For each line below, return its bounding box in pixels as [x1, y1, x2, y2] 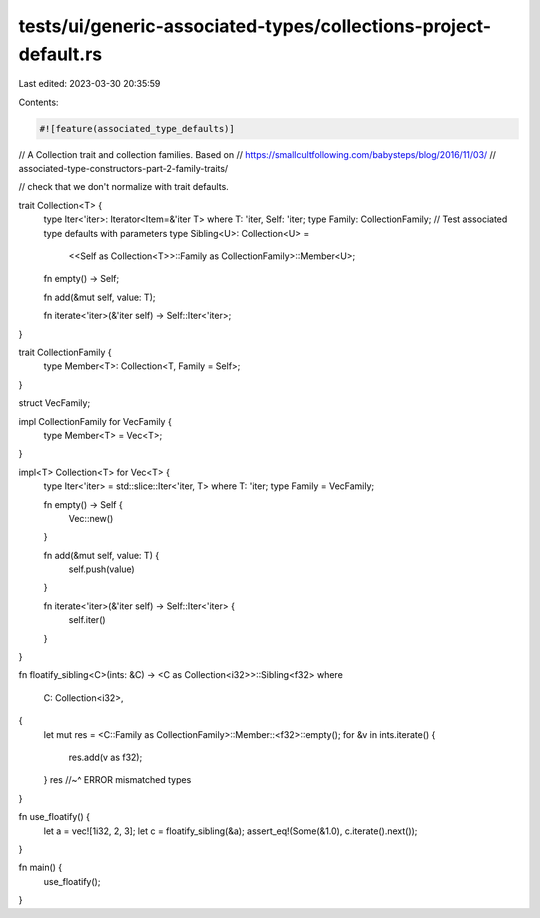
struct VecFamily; [18, 397, 91, 409]
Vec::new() [68, 512, 114, 524]
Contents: [18, 96, 59, 108]
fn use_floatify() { [18, 811, 90, 823]
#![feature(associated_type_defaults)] [39, 123, 235, 134]
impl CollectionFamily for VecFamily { [18, 415, 172, 427]
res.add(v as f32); [68, 751, 143, 763]
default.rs [18, 43, 103, 65]
